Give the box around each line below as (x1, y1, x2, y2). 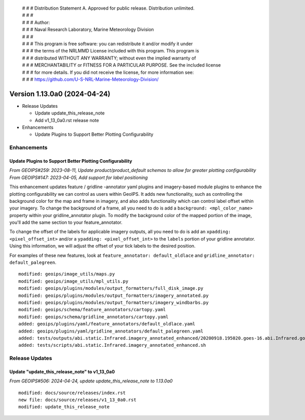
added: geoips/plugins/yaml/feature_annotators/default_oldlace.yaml (18, 321, 196, 327)
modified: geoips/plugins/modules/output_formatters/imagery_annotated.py (18, 292, 209, 298)
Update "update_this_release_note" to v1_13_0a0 (9, 369, 115, 375)
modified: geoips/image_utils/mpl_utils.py (18, 278, 129, 284)
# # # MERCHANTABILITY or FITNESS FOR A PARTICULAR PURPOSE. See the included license (22, 62, 221, 68)
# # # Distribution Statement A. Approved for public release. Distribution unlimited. (22, 5, 195, 11)
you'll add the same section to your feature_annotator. (9, 219, 123, 226)
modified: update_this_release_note (18, 404, 110, 410)
